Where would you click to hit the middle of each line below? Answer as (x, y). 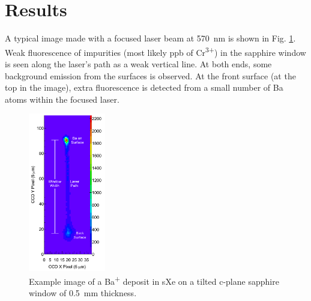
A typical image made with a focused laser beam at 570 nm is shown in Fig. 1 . (150, 38)
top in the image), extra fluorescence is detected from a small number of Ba (144, 87)
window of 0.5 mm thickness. (83, 293)
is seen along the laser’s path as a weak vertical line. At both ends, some (138, 63)
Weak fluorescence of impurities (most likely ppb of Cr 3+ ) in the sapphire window (155, 51)
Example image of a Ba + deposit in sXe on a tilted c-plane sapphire (154, 280)
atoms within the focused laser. (62, 99)
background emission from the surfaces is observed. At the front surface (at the (150, 75)
